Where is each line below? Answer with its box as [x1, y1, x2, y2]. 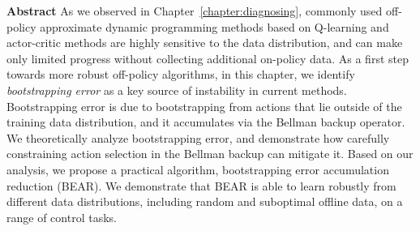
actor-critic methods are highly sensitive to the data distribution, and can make [6, 34, 403, 51]
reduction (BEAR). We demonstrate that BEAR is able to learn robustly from [6, 177, 396, 194]
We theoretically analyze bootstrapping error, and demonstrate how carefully [6, 129, 390, 146]
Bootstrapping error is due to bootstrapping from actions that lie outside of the [6, 97, 402, 114]
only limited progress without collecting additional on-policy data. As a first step [6, 49, 409, 66]
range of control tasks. [6, 208, 117, 225]
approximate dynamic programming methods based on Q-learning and [40, 18, 389, 35]
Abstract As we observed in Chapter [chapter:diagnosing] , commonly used [6, 2, 383, 19]
